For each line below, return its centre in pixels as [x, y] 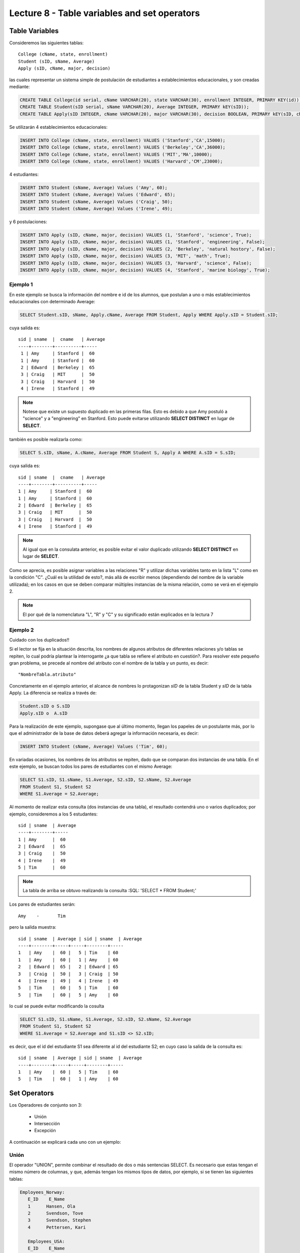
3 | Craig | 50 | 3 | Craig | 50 [68, 974]
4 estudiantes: [24, 174]
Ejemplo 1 [21, 285]
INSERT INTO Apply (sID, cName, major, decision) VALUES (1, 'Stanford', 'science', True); [136, 235]
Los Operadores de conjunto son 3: [46, 1105]
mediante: [19, 87]
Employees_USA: [46, 1241]
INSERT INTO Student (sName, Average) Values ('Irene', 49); [96, 209]
